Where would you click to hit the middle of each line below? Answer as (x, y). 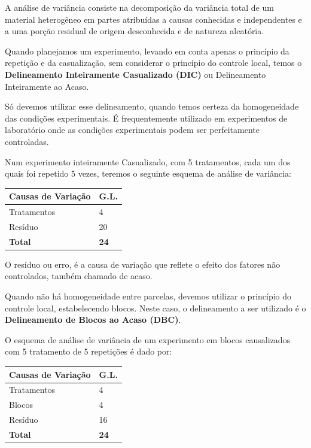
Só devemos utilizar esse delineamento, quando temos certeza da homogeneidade (152, 106)
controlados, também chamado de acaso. (79, 276)
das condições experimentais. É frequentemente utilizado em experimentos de (146, 118)
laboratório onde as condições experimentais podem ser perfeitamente (132, 130)
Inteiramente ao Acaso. (47, 86)
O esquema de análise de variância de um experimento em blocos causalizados (148, 339)
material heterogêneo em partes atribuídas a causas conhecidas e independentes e (153, 19)
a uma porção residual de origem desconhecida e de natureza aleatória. (135, 31)
